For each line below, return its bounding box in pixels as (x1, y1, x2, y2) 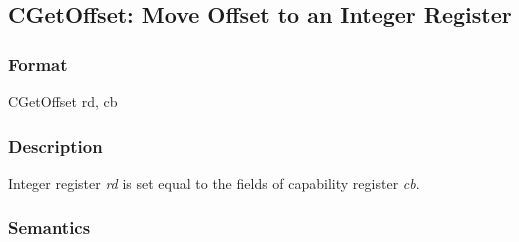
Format (8, 51, 68, 76)
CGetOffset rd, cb (8, 91, 118, 111)
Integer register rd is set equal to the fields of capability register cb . (8, 172, 420, 193)
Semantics (8, 215, 91, 240)
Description (8, 133, 103, 158)
